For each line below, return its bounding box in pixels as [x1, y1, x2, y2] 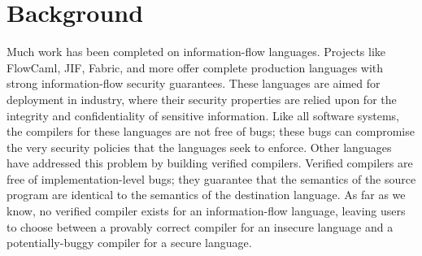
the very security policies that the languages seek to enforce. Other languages [7, 138, 392, 155]
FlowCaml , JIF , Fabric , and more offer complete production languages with [7, 59, 384, 76]
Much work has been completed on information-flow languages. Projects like [7, 43, 386, 60]
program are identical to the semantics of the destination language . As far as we [7, 186, 406, 203]
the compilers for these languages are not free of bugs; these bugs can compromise [7, 123, 415, 140]
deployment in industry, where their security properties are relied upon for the [7, 90, 397, 107]
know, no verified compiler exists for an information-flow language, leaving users [7, 202, 406, 219]
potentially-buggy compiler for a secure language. [7, 234, 252, 251]
